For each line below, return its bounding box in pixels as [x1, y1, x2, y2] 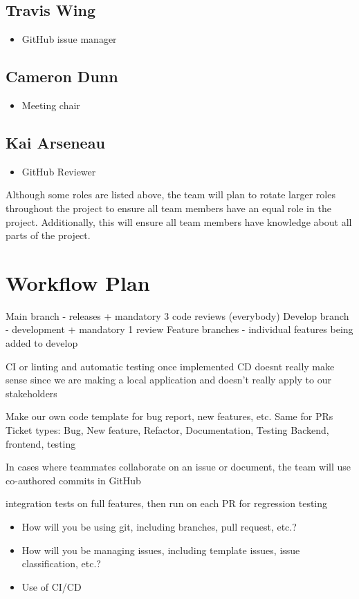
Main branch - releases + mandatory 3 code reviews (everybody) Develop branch [6, 308, 349, 323]
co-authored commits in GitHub [6, 473, 141, 487]
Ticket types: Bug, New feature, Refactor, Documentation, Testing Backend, [6, 423, 329, 437]
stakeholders [6, 386, 57, 400]
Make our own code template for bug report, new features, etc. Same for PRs [6, 409, 333, 424]
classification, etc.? [21, 556, 101, 571]
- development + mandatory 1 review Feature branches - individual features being [6, 322, 353, 336]
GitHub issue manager [21, 32, 117, 46]
